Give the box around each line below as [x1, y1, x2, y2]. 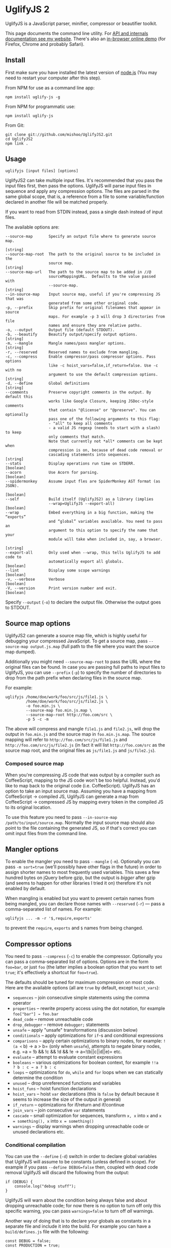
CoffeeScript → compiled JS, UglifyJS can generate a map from [5, 793, 139, 800]
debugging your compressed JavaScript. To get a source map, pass [5, 638, 148, 644]
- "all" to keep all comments [48, 421, 113, 426]
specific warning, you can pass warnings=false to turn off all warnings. [5, 1208, 154, 1214]
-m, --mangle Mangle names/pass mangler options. [5, 341, 126, 346]
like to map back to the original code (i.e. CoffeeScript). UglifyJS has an [5, 782, 155, 788]
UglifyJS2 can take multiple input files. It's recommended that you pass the [5, 177, 163, 183]
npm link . [5, 141, 28, 146]
